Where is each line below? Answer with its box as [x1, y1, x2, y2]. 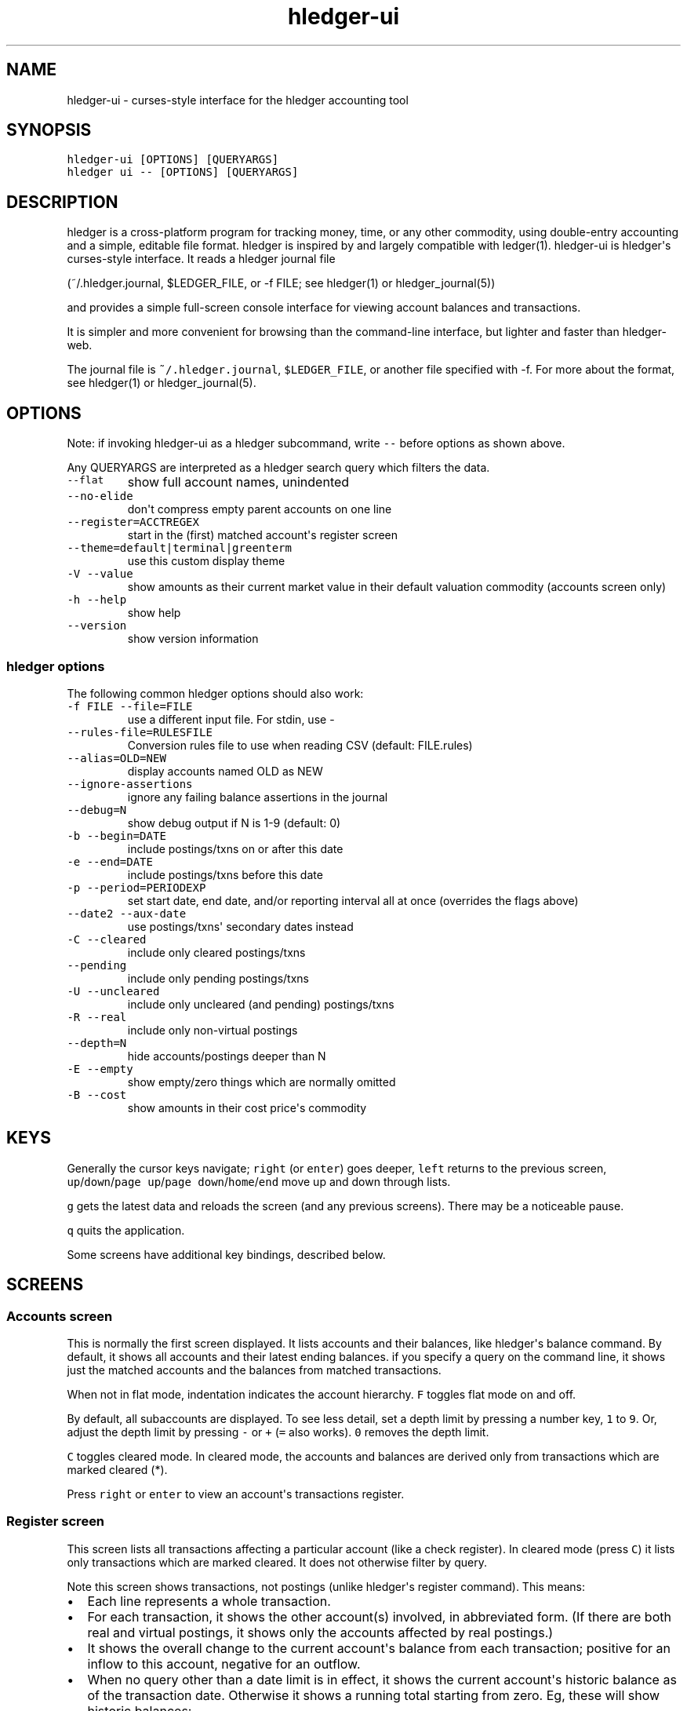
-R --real [67, 1010, 127, 1023]
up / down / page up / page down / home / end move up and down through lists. [67, 1174, 451, 1188]
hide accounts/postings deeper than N [127, 1049, 326, 1063]
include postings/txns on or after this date [127, 841, 343, 855]
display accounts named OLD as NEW [127, 764, 323, 778]
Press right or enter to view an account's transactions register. [67, 1487, 405, 1501]
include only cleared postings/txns [127, 945, 306, 959]
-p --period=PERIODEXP [67, 881, 206, 894]
